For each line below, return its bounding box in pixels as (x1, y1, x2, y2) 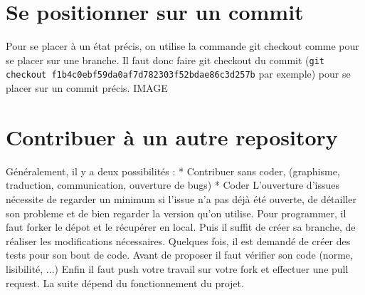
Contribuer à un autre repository (6, 122, 338, 151)
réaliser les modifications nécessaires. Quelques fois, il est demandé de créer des (6, 233, 351, 248)
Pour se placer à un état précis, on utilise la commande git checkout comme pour (6, 38, 359, 53)
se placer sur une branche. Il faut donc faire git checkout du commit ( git (6, 52, 324, 67)
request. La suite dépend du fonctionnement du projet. (6, 275, 244, 290)
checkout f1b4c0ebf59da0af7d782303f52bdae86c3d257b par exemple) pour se (6, 66, 351, 81)
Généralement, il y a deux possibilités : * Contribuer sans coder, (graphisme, (6, 163, 340, 178)
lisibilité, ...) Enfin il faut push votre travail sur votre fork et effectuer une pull (6, 261, 349, 276)
